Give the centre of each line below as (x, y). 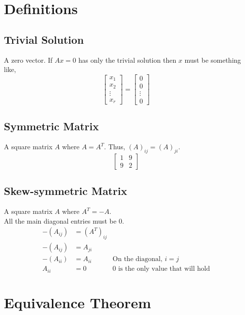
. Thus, (114, 147)
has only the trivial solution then (127, 60)
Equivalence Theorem (78, 302)
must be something (213, 60)
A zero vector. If (28, 60)
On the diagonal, (138, 259)
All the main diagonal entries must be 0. (64, 220)
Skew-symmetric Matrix (65, 191)
